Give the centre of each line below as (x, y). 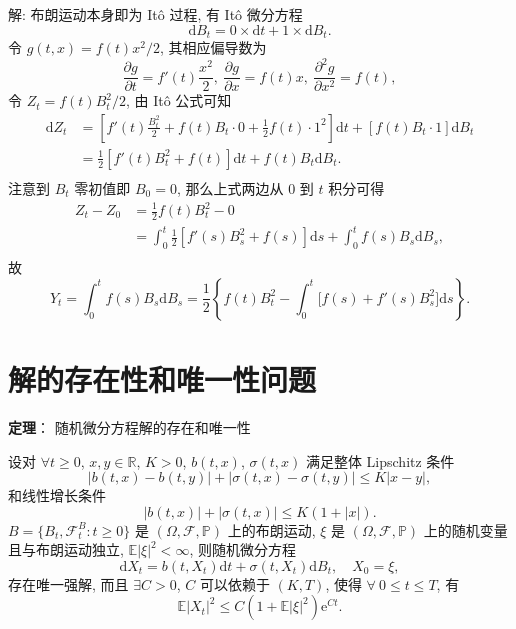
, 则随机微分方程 (242, 549)
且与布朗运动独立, (66, 549)
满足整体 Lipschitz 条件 (380, 460)
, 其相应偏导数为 (213, 47)
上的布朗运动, (271, 529)
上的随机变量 (465, 529)
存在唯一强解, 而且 (68, 583)
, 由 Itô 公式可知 (178, 100)
